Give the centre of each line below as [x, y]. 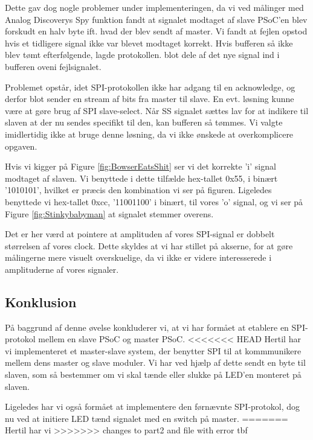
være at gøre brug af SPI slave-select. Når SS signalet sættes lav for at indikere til [157, 110]
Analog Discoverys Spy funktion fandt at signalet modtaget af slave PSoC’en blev [156, 19]
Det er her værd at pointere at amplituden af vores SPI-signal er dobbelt [140, 234]
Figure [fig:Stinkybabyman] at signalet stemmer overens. [109, 213]
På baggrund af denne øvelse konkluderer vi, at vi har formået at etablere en [147, 327]
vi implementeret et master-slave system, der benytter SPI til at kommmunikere [153, 350]
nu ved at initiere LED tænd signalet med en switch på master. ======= [147, 418]
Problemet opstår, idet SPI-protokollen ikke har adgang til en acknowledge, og [150, 87]
